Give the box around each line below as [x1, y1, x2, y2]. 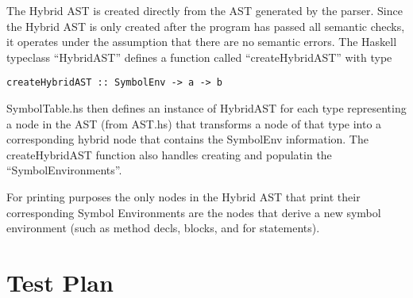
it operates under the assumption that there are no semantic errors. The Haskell [6, 33, 397, 50]
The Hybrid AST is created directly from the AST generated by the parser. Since [6, 2, 403, 18]
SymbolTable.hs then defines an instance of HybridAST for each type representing [6, 100, 407, 117]
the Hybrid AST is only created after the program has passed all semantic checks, [6, 17, 405, 34]
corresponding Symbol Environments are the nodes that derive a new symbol [6, 204, 381, 220]
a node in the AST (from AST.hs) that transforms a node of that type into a [6, 115, 382, 132]
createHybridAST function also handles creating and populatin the [6, 146, 332, 162]
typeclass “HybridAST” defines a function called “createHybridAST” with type [6, 48, 392, 65]
